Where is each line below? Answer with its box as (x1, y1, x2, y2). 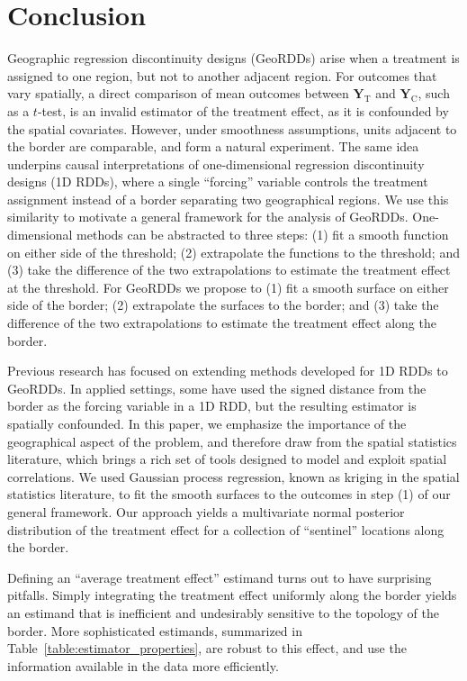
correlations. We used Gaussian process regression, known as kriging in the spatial (7, 467, 460, 486)
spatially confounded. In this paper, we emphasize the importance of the (7, 414, 407, 432)
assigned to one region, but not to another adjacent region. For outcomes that (7, 66, 437, 85)
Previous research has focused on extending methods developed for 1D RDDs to (7, 361, 448, 380)
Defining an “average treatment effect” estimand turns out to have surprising (7, 567, 432, 586)
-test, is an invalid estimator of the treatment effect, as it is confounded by (37, 101, 449, 120)
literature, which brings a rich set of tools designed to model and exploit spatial (7, 449, 447, 468)
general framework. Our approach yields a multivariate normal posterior (7, 502, 405, 521)
